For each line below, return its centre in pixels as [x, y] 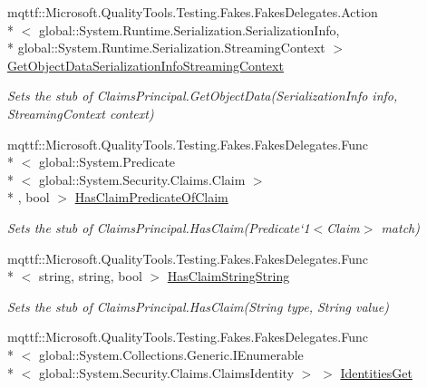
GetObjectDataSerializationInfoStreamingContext [146, 65]
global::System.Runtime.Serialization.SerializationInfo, [189, 29]
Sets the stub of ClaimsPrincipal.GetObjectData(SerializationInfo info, [203, 96]
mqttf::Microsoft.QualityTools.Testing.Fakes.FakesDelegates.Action [193, 12]
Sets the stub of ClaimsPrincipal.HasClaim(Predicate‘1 [159, 227]
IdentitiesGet [376, 372]
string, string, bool [90, 276]
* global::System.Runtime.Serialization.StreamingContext [166, 48]
